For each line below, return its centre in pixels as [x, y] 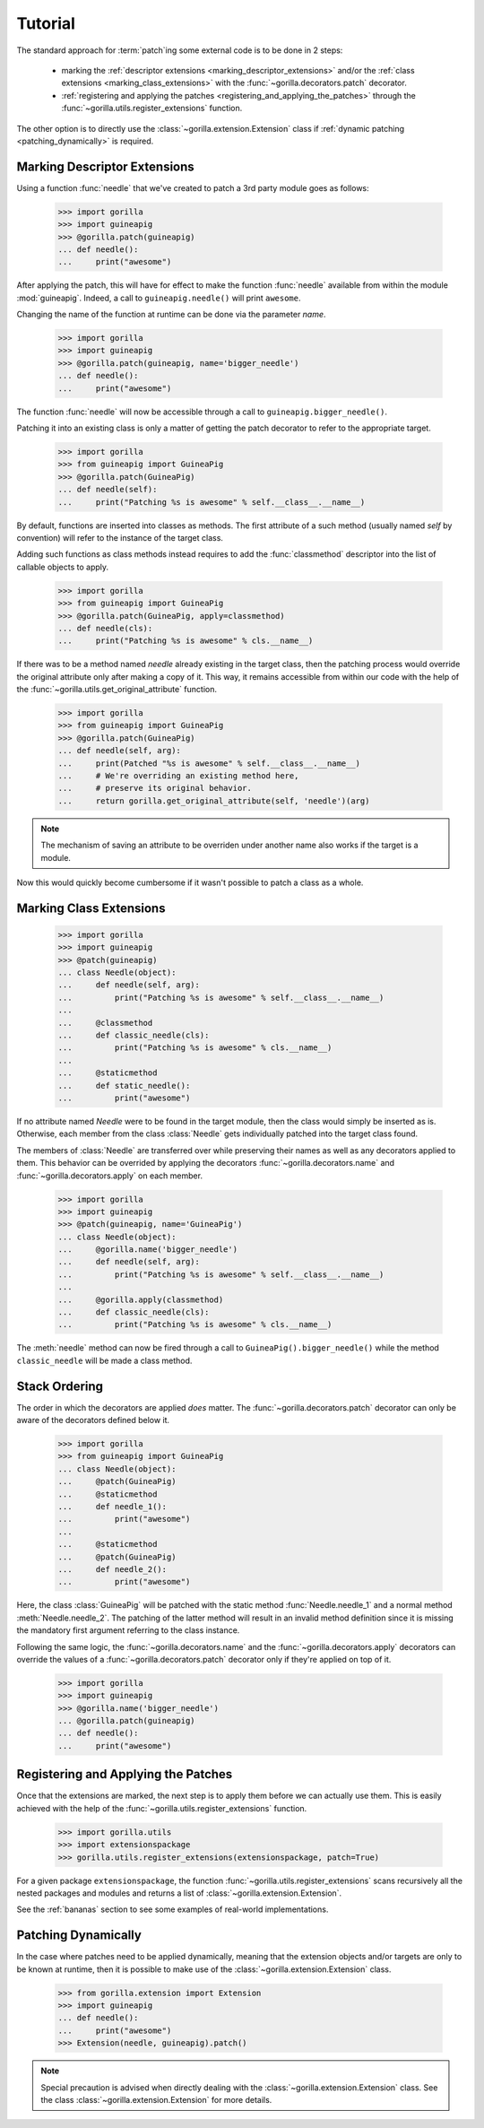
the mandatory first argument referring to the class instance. [128, 1630]
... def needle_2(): [112, 1569]
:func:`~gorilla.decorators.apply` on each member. [110, 1176]
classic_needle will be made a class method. [104, 1360]
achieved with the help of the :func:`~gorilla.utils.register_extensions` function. [162, 1808]
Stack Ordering [60, 1386]
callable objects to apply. [63, 567]
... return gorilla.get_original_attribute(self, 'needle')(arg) [214, 801]
